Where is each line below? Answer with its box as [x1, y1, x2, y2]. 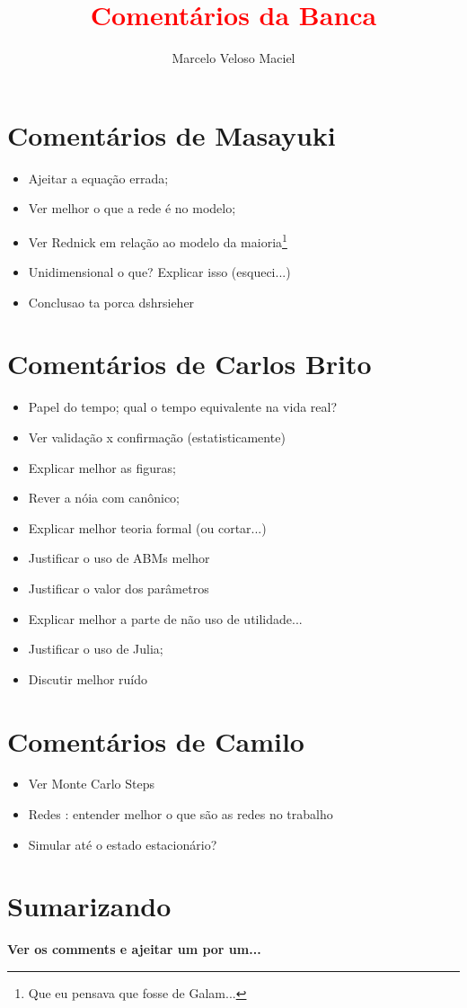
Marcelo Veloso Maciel [172, 49, 295, 67]
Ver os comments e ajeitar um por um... [7, 940, 261, 959]
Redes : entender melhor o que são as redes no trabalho [28, 805, 333, 824]
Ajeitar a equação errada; [28, 168, 169, 187]
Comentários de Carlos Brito [7, 345, 372, 382]
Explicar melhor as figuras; [28, 458, 177, 477]
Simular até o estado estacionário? [28, 834, 217, 853]
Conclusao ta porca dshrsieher [28, 292, 195, 311]
